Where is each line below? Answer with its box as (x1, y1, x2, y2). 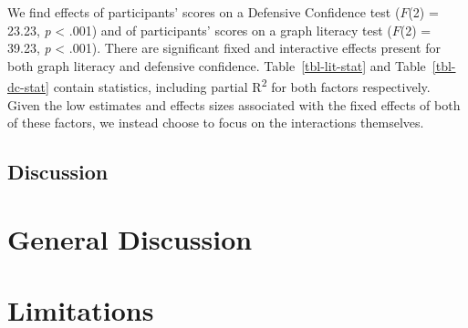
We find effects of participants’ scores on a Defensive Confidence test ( (7, 3, 400, 21)
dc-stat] (7, 77, 49, 97)
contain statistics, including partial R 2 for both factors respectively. (53, 75, 431, 97)
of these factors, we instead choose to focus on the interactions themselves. (7, 113, 424, 132)
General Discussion (7, 220, 253, 257)
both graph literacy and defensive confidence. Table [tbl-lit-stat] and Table (7, 56, 426, 75)
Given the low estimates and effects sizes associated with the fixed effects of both (7, 95, 461, 114)
